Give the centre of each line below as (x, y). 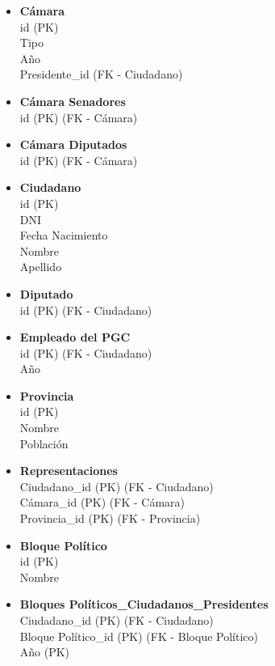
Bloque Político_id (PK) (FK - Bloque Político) (139, 636)
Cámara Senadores (73, 101)
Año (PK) (45, 652)
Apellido (41, 267)
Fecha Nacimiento (64, 235)
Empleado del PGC (75, 337)
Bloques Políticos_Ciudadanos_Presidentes (144, 604)
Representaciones (69, 471)
